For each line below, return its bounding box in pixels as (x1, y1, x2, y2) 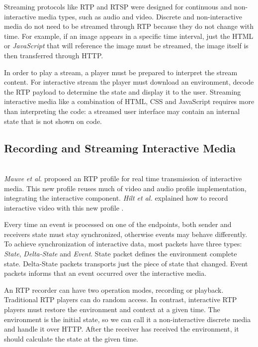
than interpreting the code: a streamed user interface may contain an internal (4, 106, 240, 116)
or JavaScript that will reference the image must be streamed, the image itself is (4, 40, 249, 51)
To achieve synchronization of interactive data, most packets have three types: (4, 238, 242, 249)
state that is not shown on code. (4, 116, 102, 126)
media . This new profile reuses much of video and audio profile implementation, (4, 183, 247, 193)
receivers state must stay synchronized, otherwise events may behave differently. (4, 229, 248, 239)
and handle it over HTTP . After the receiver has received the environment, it (4, 324, 239, 334)
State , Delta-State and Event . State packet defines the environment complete (4, 248, 237, 259)
